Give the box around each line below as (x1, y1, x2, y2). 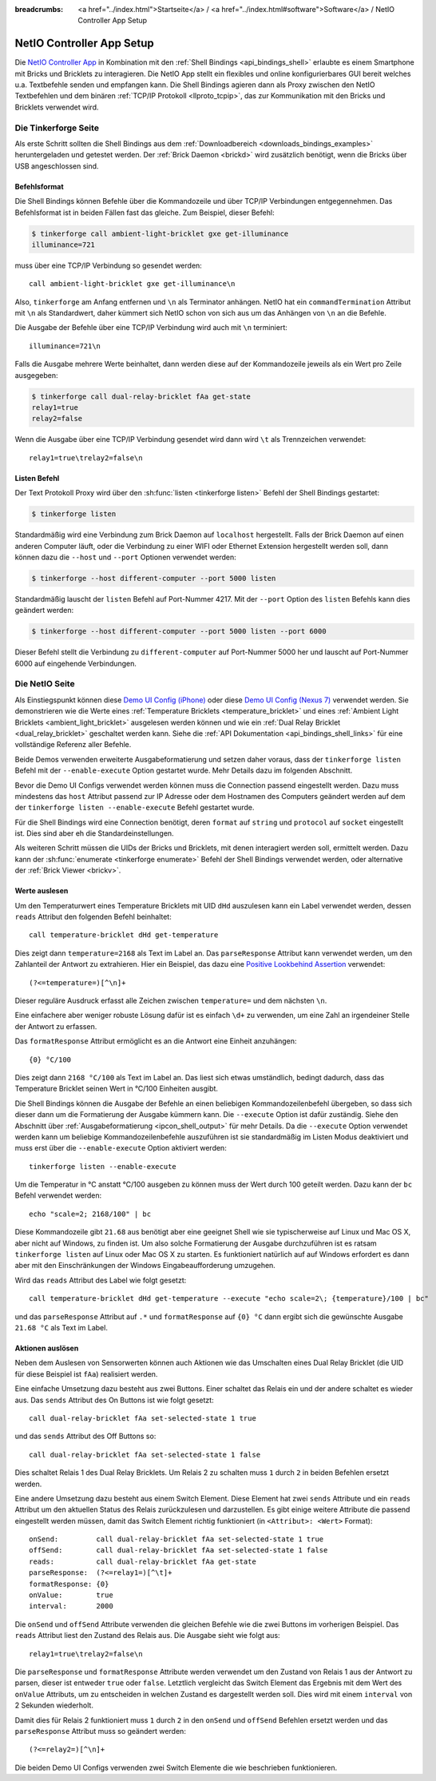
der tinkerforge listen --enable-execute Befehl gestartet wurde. (14, 803, 255, 813)
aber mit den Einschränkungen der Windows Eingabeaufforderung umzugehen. (14, 1261, 275, 1270)
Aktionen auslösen (14, 1343, 79, 1353)
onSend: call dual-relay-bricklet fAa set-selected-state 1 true (29, 1535, 324, 1544)
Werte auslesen (14, 886, 69, 896)
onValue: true (29, 1591, 113, 1600)
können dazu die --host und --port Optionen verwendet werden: (14, 552, 236, 562)
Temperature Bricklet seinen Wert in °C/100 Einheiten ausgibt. (14, 1083, 219, 1094)
